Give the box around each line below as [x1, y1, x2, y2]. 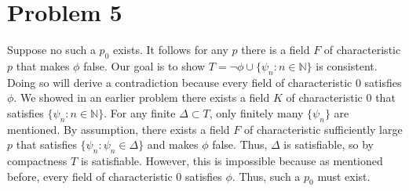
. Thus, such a [232, 168, 301, 184]
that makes [16, 57, 70, 74]
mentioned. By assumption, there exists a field [7, 121, 230, 137]
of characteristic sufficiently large [243, 121, 403, 137]
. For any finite [104, 104, 176, 121]
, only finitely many [209, 104, 304, 121]
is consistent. [316, 57, 378, 74]
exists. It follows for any [113, 41, 228, 58]
